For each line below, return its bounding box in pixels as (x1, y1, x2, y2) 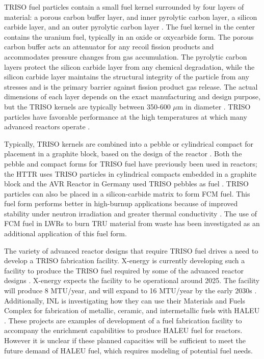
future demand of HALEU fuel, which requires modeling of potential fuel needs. (4, 345, 253, 355)
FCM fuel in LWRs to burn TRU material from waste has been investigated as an (4, 218, 260, 229)
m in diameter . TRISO (177, 101, 251, 112)
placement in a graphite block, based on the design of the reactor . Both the (4, 148, 242, 159)
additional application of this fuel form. (4, 228, 127, 239)
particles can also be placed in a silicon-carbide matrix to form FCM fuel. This (4, 188, 250, 199)
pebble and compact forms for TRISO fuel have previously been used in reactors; (4, 158, 257, 169)
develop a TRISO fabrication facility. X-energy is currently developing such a (4, 255, 245, 266)
